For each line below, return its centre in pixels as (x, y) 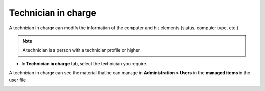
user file (17, 80)
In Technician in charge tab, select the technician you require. (84, 63)
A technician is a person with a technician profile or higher (81, 50)
